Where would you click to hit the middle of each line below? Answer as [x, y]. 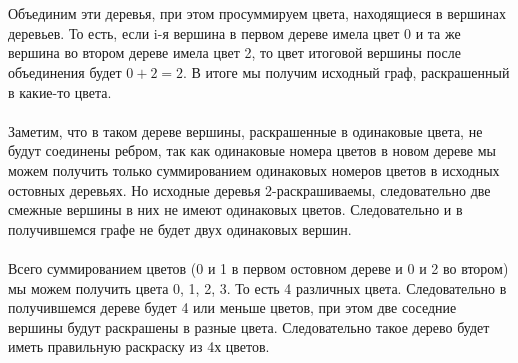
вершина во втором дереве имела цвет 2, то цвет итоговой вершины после [234, 52]
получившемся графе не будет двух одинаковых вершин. [180, 228]
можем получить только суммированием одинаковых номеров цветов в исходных [254, 169]
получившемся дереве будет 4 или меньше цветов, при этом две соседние [232, 307]
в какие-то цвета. [60, 91]
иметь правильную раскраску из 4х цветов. [139, 346]
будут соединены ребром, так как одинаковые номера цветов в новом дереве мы [252, 150]
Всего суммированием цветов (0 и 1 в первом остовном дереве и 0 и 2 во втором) [258, 267]
